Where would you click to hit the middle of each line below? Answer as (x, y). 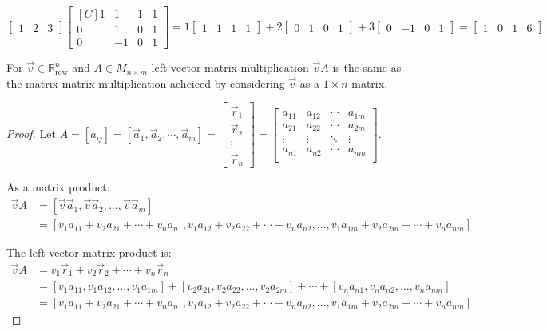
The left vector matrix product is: (89, 252)
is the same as (367, 67)
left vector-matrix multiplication (230, 67)
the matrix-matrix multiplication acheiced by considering (146, 83)
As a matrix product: (58, 187)
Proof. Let (31, 134)
